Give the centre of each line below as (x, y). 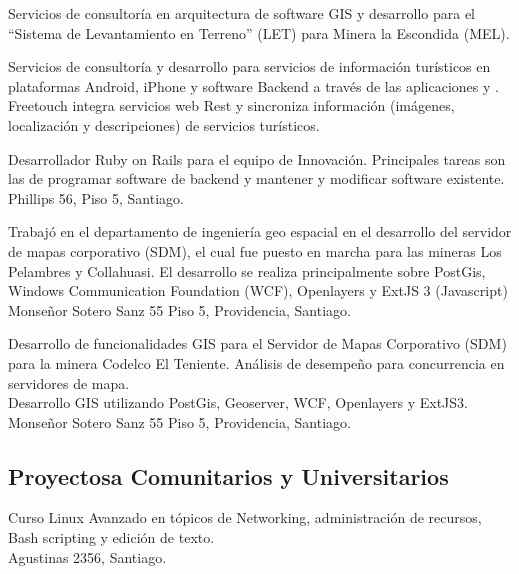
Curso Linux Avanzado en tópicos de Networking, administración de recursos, (245, 517)
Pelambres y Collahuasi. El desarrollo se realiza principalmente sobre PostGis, (247, 270)
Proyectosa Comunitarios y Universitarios (228, 475)
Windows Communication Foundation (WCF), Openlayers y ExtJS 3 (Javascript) (258, 290)
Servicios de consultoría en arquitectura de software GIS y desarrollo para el (241, 13)
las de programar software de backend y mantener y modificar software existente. (256, 178)
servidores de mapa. (69, 382)
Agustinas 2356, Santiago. (87, 556)
